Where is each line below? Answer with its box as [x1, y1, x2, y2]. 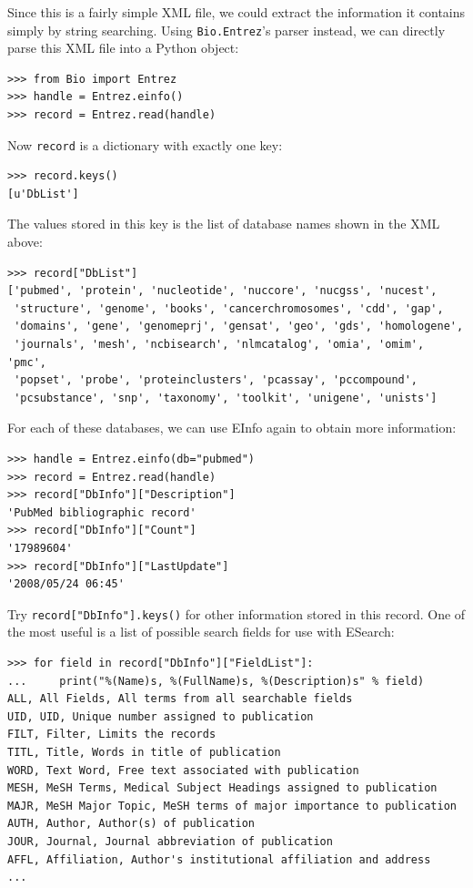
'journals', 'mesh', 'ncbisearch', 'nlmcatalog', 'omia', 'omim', [14, 338, 425, 352]
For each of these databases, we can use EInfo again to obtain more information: [7, 418, 457, 437]
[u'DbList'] [7, 187, 79, 200]
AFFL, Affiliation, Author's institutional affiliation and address [7, 852, 431, 866]
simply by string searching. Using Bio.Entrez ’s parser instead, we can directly [7, 20, 446, 39]
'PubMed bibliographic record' [7, 505, 196, 519]
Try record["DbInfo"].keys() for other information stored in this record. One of [7, 604, 466, 623]
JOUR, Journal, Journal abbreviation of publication [7, 834, 333, 848]
